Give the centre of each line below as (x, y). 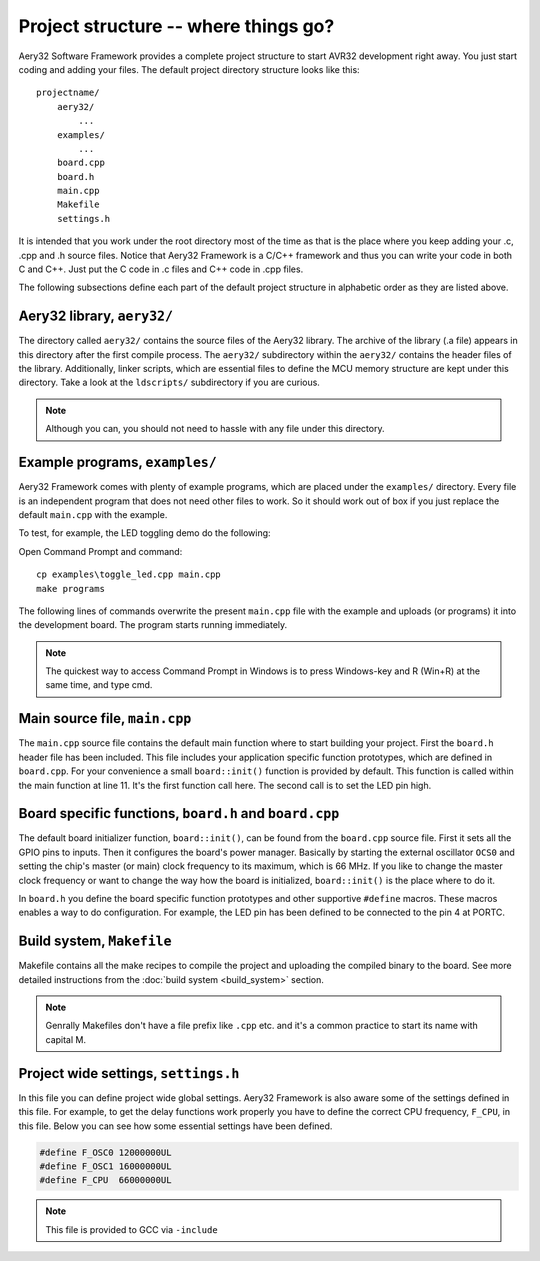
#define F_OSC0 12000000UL (105, 1152)
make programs (70, 588)
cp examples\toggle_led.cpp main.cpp (129, 574)
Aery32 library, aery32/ (96, 316)
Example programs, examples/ (117, 462)
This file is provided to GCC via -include (132, 1229)
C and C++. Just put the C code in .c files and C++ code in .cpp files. (161, 269)
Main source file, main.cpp (105, 718)
